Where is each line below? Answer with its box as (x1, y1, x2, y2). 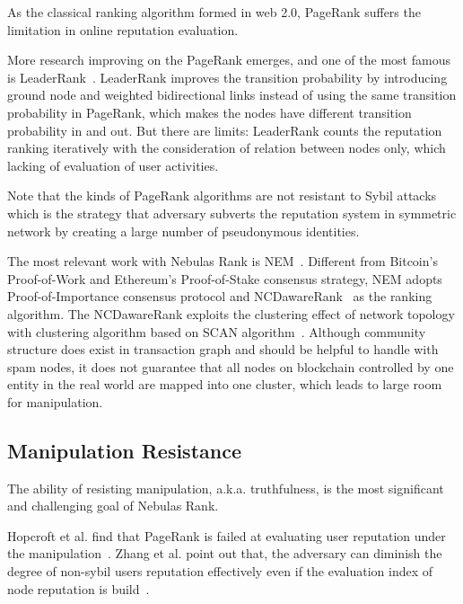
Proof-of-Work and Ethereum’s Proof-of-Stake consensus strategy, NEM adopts (7, 269, 442, 288)
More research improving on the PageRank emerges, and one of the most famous (7, 50, 450, 69)
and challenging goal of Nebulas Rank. (7, 496, 219, 515)
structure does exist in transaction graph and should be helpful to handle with (7, 340, 439, 359)
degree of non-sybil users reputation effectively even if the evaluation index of (7, 562, 433, 581)
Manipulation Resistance (7, 436, 241, 464)
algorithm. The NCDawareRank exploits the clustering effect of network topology (7, 304, 455, 323)
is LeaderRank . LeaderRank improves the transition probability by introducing (7, 67, 448, 86)
